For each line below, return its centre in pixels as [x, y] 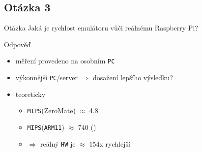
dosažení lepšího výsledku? [133, 77]
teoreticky [30, 94]
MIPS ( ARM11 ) [46, 127]
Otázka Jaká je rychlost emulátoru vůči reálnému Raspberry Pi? [101, 28]
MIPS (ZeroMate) [51, 110]
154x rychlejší [110, 143]
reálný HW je [58, 143]
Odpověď [17, 44]
